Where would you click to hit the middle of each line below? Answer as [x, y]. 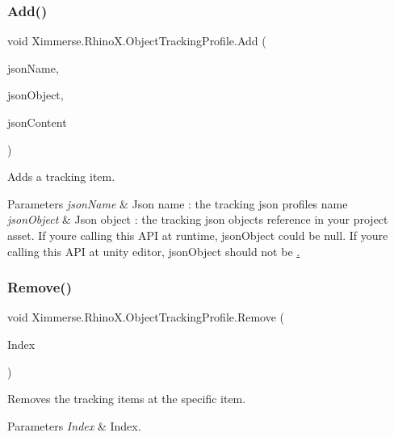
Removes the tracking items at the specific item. [127, 399]
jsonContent [37, 122]
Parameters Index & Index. [74, 425]
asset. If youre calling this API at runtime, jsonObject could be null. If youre [198, 235]
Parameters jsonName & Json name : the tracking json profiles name [178, 203]
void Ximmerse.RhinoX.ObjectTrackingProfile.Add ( [137, 41]
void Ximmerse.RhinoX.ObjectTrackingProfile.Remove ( [146, 317]
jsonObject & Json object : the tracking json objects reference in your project [198, 219]
